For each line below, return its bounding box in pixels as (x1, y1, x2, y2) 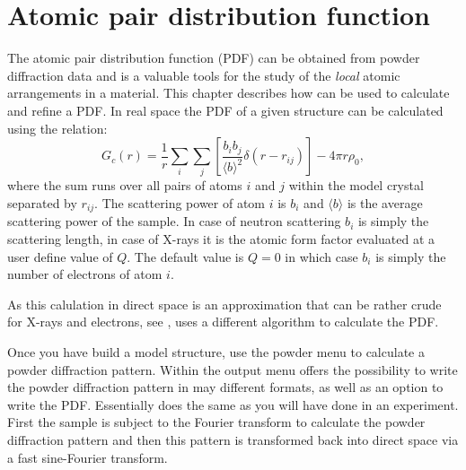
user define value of (7, 247, 113, 265)
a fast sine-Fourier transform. (7, 448, 168, 466)
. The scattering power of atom (94, 194, 266, 213)
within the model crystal (288, 176, 424, 195)
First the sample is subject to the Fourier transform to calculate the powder (7, 413, 426, 431)
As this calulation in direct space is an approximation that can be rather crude (7, 294, 442, 313)
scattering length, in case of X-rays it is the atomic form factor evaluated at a (7, 230, 435, 248)
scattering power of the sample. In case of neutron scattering (7, 212, 341, 231)
